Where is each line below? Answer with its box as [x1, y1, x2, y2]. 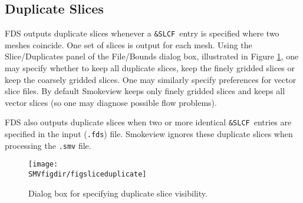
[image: [28, 160, 58, 169]
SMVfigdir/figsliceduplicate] [28, 170, 147, 179]
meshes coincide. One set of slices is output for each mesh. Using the [5, 38, 252, 51]
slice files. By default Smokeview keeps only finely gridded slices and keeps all [5, 85, 285, 97]
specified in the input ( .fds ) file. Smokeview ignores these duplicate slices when [5, 128, 293, 140]
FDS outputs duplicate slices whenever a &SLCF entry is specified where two [5, 27, 279, 39]
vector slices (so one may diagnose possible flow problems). [5, 96, 217, 108]
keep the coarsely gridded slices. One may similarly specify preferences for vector [5, 73, 297, 85]
